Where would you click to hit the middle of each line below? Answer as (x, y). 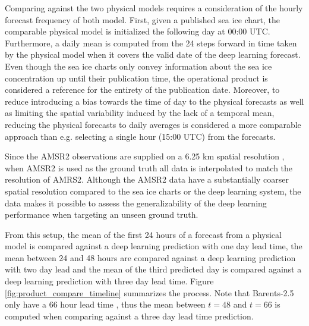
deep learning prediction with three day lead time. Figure (109, 281)
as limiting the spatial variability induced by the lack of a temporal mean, (140, 113)
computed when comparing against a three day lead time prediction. (129, 316)
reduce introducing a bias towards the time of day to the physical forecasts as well (154, 101)
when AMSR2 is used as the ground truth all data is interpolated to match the (149, 167)
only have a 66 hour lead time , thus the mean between (105, 304)
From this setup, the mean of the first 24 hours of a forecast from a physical (143, 234)
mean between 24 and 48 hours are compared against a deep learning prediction (150, 257)
